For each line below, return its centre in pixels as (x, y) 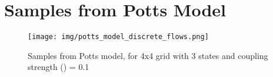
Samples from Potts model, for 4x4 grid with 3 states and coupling (148, 55)
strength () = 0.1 (59, 67)
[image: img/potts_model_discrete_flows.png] (118, 37)
